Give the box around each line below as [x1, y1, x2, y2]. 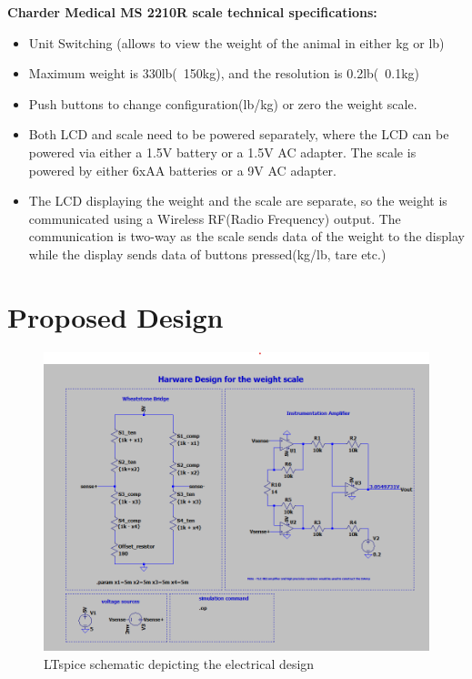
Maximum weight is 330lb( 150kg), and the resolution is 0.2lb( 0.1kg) [28, 64, 420, 83]
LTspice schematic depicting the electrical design [44, 654, 315, 674]
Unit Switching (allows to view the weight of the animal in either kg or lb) [28, 33, 445, 52]
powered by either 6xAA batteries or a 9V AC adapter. [28, 160, 336, 179]
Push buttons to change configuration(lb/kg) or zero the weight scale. [28, 94, 417, 113]
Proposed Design [7, 298, 224, 335]
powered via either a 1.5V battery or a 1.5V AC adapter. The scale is [28, 142, 417, 161]
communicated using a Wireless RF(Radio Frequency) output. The [28, 208, 401, 228]
